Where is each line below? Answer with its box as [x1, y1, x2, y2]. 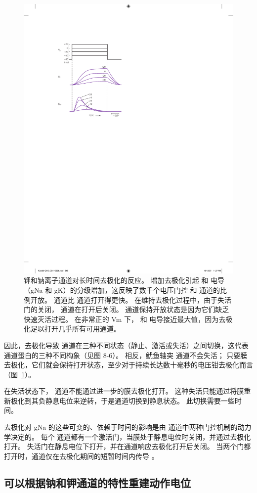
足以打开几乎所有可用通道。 [30, 323, 121, 334]
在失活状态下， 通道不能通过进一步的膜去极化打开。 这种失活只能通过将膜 [4, 386, 244, 396]
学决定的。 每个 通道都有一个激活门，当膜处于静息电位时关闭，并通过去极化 [4, 431, 251, 442]
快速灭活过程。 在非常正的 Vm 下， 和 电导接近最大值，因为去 [24, 314, 226, 324]
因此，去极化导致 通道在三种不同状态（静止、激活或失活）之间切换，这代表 [4, 340, 249, 350]
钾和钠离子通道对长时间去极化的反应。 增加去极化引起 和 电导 [24, 275, 224, 285]
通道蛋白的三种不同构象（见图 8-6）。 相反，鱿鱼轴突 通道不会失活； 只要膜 [4, 350, 248, 360]
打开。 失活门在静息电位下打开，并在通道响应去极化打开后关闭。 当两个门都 [4, 441, 251, 451]
